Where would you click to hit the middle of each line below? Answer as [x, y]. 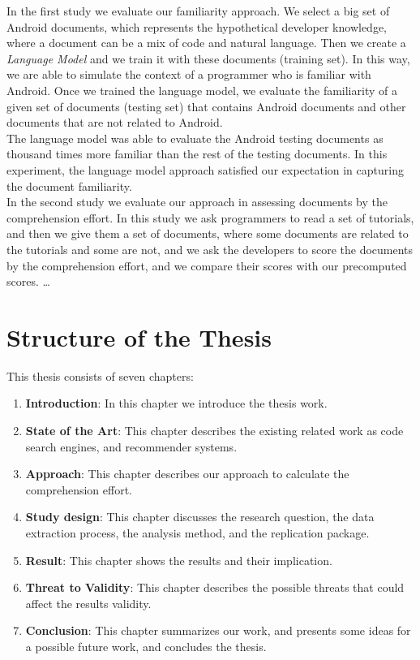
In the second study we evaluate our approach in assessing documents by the [197, 202]
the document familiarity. [69, 185]
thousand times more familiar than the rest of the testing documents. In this [197, 154]
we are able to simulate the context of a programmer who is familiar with [189, 74]
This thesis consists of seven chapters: [100, 375]
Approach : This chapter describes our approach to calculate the [187, 474]
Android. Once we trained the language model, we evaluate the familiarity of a [202, 90]
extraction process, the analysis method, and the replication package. [197, 532]
